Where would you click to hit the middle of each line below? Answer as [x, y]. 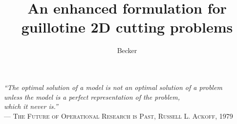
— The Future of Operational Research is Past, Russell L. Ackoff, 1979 [118, 115]
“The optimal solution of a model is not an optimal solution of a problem [113, 87]
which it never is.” [31, 106]
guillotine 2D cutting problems [127, 27]
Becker [127, 50]
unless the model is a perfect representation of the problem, [92, 97]
